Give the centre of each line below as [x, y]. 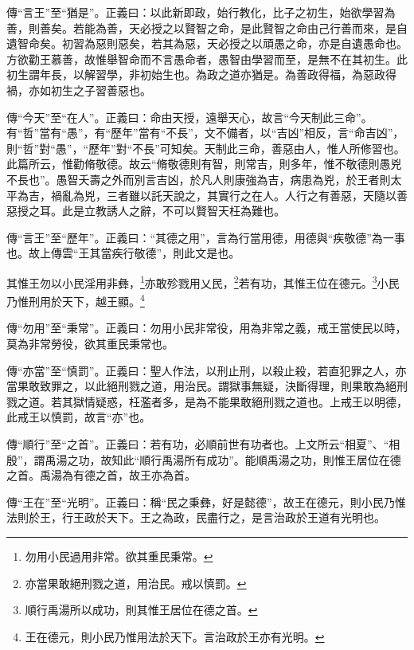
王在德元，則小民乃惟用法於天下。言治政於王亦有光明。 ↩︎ [175, 636]
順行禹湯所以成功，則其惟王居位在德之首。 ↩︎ [141, 610]
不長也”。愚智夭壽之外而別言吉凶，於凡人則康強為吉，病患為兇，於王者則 [199, 179]
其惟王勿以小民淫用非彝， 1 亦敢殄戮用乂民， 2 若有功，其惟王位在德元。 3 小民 [203, 281]
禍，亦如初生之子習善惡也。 [79, 90]
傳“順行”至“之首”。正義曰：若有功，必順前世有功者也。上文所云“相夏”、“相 [203, 443]
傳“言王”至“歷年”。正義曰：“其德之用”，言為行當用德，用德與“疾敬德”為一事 [206, 237]
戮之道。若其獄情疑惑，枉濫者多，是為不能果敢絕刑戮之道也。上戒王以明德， [207, 401]
